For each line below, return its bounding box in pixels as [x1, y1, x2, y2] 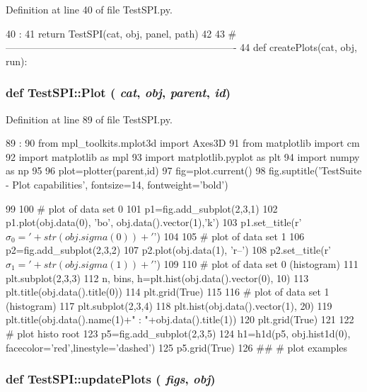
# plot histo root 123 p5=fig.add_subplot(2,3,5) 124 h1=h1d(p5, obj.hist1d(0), [6, 325, 351, 340]
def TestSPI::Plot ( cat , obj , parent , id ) [6, 84, 231, 101]
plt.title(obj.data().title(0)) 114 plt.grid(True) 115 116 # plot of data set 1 [6, 284, 330, 299]
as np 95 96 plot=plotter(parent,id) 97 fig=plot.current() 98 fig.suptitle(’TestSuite [6, 163, 362, 178]
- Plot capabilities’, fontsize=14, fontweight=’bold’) [6, 177, 228, 191]
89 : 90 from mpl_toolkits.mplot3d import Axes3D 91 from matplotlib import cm [6, 135, 360, 150]
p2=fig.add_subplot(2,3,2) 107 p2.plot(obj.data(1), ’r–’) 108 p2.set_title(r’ [6, 242, 332, 257]
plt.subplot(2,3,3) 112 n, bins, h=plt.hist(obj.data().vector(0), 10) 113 [6, 270, 309, 285]
